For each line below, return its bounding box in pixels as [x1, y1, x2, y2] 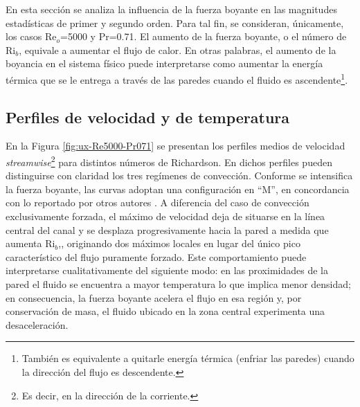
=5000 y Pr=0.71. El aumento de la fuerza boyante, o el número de [60, 29, 347, 44]
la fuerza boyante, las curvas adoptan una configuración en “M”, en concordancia [6, 181, 350, 196]
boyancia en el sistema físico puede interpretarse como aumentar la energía [6, 56, 323, 71]
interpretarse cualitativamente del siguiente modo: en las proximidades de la [6, 263, 328, 278]
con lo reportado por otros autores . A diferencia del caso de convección [6, 195, 309, 210]
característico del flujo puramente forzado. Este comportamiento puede [6, 249, 307, 264]
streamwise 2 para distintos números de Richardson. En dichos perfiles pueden [6, 153, 332, 169]
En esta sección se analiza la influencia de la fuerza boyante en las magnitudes [6, 2, 337, 16]
